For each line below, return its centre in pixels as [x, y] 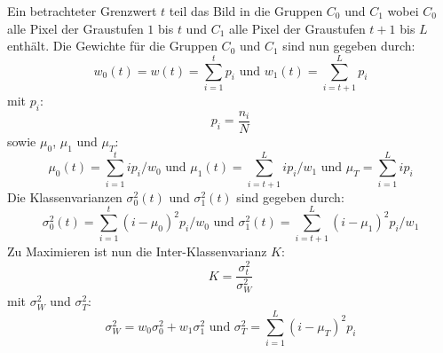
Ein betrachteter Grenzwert [82, 11]
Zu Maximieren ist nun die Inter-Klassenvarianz [137, 251]
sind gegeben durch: [290, 196]
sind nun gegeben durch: [349, 46]
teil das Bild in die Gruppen [246, 11]
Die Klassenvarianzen [65, 196]
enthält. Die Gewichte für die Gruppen [112, 46]
